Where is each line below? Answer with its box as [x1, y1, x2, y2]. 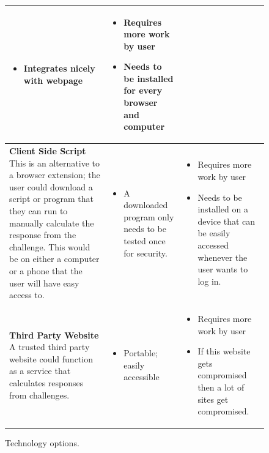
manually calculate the [9, 216, 94, 229]
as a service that [9, 364, 71, 377]
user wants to [197, 263, 248, 275]
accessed [197, 239, 229, 252]
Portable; [123, 346, 158, 359]
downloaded [123, 198, 168, 211]
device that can [197, 214, 256, 227]
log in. [197, 274, 221, 287]
